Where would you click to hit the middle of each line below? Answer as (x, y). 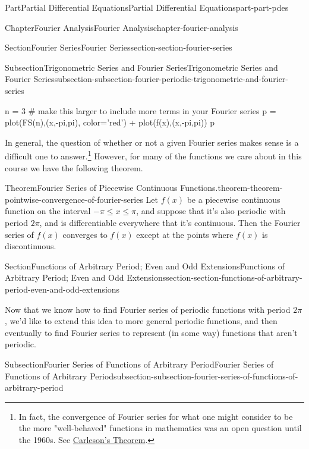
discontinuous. (31, 246)
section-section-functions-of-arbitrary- (234, 277)
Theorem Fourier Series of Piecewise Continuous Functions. (111, 188)
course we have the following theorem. (74, 167)
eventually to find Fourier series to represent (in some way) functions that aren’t (151, 332)
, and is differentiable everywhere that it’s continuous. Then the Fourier (170, 222)
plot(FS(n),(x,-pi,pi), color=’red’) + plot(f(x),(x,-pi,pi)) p (110, 122)
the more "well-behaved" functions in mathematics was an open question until (160, 428)
